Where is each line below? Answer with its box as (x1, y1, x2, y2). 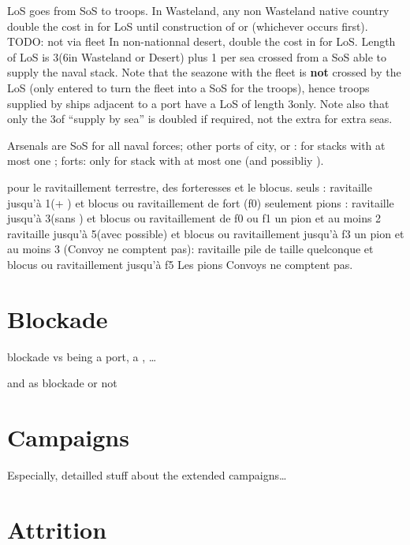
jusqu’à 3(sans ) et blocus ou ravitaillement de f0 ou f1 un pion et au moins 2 (7, 210, 382, 226)
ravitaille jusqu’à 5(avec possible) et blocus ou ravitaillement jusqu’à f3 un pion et (7, 225, 404, 241)
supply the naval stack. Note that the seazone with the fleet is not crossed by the (7, 64, 401, 80)
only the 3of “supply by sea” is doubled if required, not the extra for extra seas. (7, 110, 393, 127)
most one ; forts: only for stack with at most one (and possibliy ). (7, 152, 324, 169)
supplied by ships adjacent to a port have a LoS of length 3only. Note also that (7, 95, 389, 111)
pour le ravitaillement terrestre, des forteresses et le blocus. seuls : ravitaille (7, 178, 372, 195)
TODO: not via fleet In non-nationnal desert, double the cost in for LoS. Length (7, 33, 396, 50)
